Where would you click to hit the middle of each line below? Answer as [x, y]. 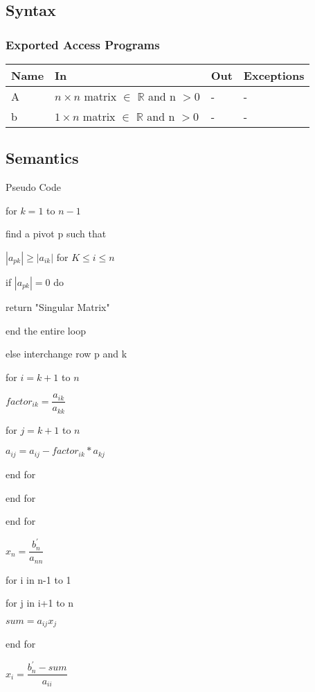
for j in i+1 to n [40, 603]
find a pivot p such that [56, 234]
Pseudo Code [33, 187]
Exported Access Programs [83, 44]
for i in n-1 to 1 [38, 579]
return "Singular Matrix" [58, 306]
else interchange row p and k [66, 354]
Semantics [42, 158]
